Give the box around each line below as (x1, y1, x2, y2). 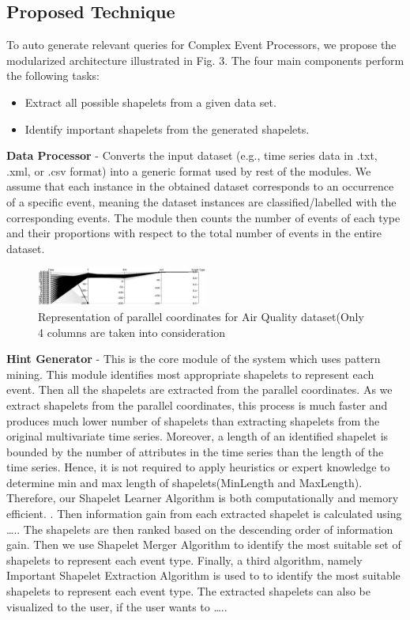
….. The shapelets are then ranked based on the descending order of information (6, 520, 393, 537)
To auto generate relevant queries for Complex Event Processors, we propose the (6, 36, 397, 53)
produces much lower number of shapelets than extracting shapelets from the (6, 412, 380, 429)
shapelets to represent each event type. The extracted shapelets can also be (6, 583, 371, 599)
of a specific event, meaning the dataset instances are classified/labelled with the (6, 193, 397, 210)
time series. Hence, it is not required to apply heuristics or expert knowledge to (6, 459, 390, 475)
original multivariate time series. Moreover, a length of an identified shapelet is (6, 428, 389, 444)
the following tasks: (6, 67, 100, 84)
